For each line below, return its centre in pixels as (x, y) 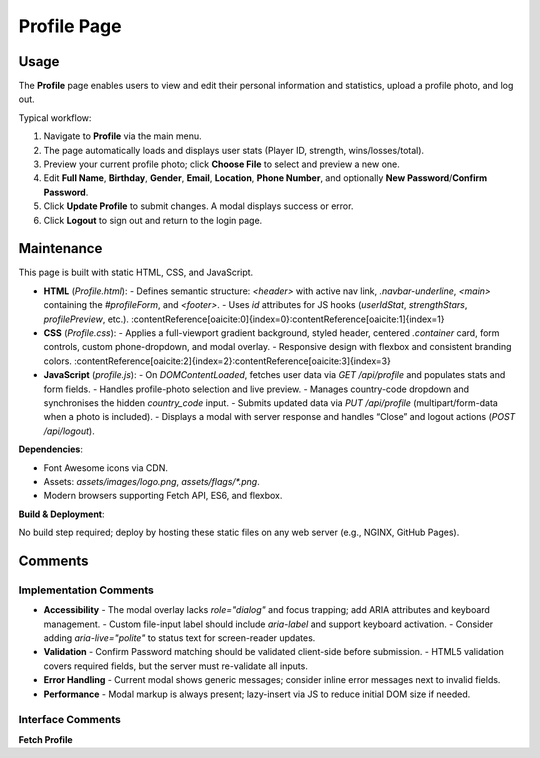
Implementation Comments (86, 590)
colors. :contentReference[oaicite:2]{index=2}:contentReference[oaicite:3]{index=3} (217, 361)
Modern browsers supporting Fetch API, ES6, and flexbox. (163, 496)
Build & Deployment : (61, 514)
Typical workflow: (55, 117)
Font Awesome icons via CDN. (106, 467)
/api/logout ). (69, 431)
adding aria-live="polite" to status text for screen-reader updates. (179, 638)
